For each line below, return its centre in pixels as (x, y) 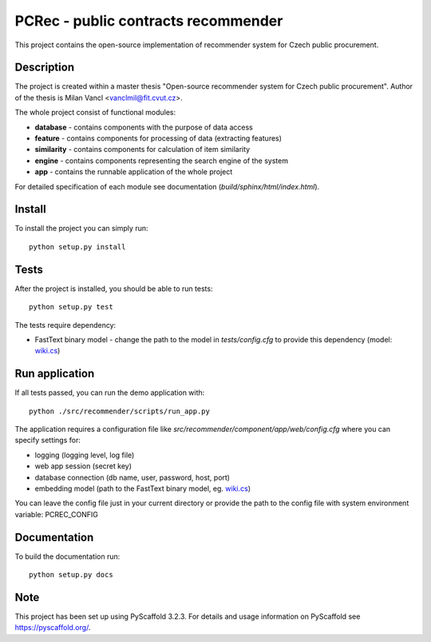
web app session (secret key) (83, 466)
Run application (55, 374)
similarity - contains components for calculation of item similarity (142, 150)
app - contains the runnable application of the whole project (134, 172)
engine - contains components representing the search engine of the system (162, 161)
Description (45, 68)
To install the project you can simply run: (81, 229)
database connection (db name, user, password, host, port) (132, 477)
